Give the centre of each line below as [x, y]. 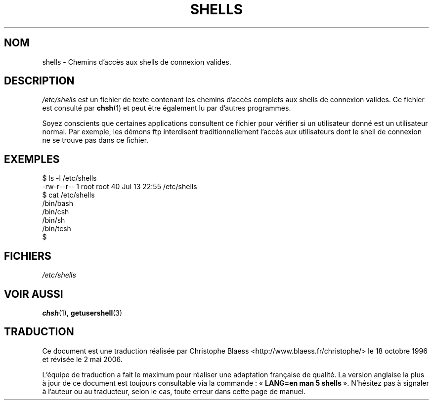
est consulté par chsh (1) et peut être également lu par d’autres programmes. [167, 108]
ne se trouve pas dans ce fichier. [95, 140]
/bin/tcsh [57, 229]
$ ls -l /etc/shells [69, 178]
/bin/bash [58, 203]
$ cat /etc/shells [68, 195]
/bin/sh [54, 220]
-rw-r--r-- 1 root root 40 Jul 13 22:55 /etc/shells [120, 187]
